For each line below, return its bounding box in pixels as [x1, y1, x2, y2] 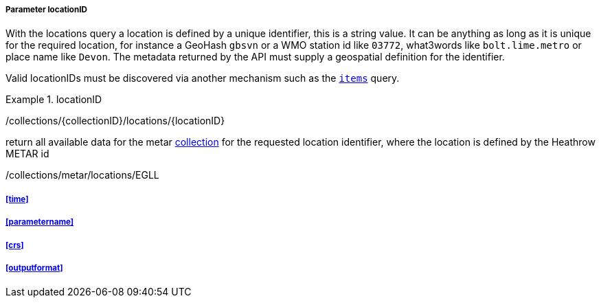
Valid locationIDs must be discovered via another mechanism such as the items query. [5, 72, 400, 85]
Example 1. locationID [5, 93, 102, 106]
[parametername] [5, 217, 74, 227]
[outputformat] [5, 262, 63, 273]
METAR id [5, 148, 49, 160]
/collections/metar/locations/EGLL [5, 169, 159, 181]
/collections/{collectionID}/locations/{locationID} [5, 115, 225, 127]
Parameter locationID [5, 5, 87, 14]
